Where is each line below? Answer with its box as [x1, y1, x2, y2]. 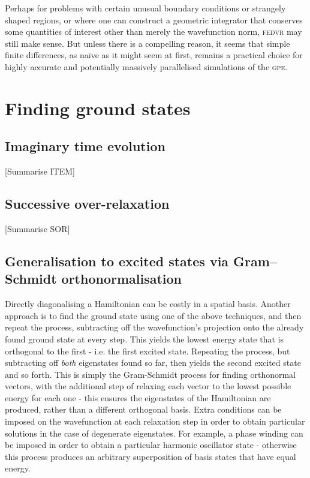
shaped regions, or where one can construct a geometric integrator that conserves [5, 13, 303, 26]
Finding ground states [5, 95, 191, 120]
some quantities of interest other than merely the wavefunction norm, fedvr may [5, 25, 302, 38]
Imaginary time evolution [5, 137, 165, 155]
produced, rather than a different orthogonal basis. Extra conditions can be [5, 403, 282, 416]
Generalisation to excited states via [5, 251, 229, 270]
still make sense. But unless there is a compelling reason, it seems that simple [5, 37, 290, 49]
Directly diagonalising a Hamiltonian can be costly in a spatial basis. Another [5, 297, 291, 310]
